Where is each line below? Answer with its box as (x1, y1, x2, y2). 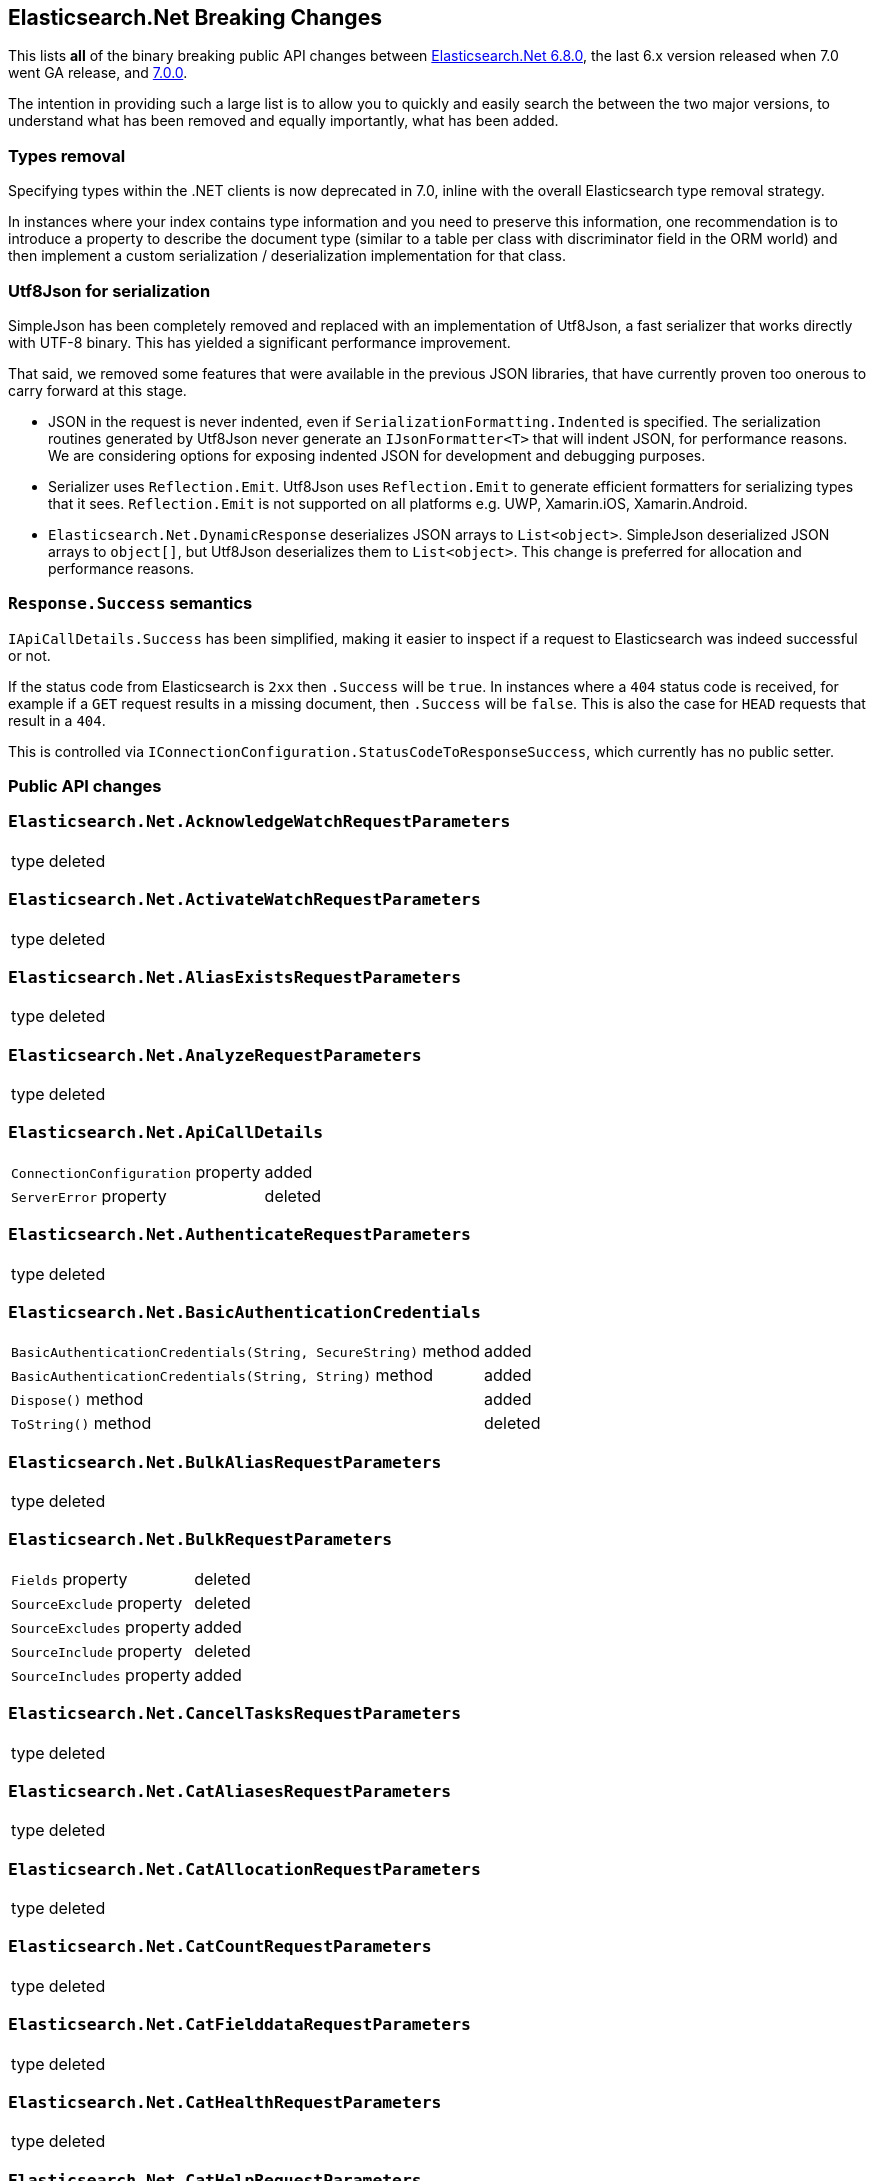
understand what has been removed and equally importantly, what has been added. (8, 112, 559, 130)
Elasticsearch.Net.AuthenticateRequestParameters (8, 1225, 471, 1245)
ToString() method (11, 1413, 152, 1434)
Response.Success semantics (8, 593, 253, 614)
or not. (8, 646, 51, 664)
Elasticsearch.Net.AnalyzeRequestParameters (8, 1045, 422, 1065)
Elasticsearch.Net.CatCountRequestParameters (8, 1937, 432, 1957)
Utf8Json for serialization (8, 280, 211, 301)
